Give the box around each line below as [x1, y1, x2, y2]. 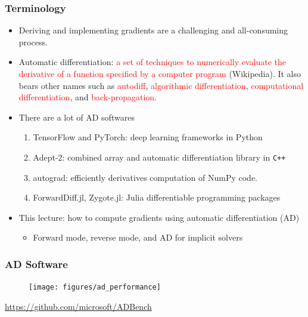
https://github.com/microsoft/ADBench [5, 300, 152, 312]
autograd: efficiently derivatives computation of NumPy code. [33, 171, 258, 183]
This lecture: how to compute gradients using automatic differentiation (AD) [18, 211, 300, 223]
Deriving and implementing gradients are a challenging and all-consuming [18, 24, 288, 36]
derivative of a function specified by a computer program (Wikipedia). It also [18, 67, 301, 79]
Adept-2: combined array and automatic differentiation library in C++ [33, 150, 286, 163]
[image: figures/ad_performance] [29, 283, 161, 292]
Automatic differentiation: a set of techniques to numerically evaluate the [18, 56, 287, 68]
